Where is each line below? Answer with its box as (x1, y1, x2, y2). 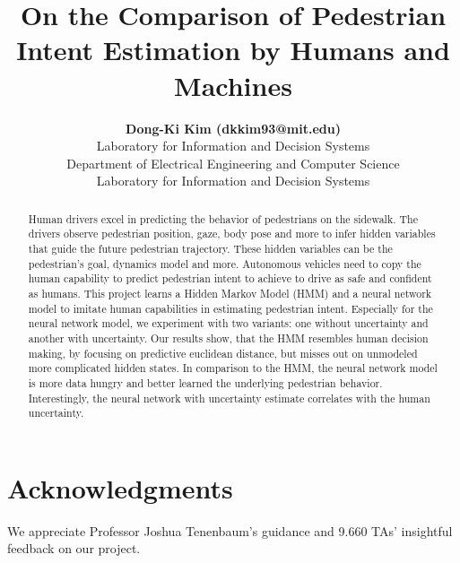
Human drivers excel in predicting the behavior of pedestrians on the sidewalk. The (28, 211, 418, 226)
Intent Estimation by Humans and (16, 31, 450, 68)
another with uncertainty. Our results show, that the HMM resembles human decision (28, 330, 429, 345)
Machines (174, 66, 292, 103)
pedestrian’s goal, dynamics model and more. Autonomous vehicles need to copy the (28, 256, 421, 271)
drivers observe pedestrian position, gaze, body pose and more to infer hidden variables (28, 226, 436, 241)
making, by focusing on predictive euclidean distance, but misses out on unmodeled (28, 345, 418, 360)
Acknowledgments (7, 469, 233, 506)
